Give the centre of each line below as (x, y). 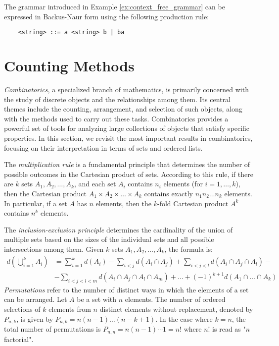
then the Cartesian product (46, 193)
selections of (22, 309)
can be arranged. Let (36, 299)
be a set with (97, 299)
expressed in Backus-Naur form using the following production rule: (107, 16)
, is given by (35, 318)
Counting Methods (69, 66)
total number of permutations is (52, 329)
